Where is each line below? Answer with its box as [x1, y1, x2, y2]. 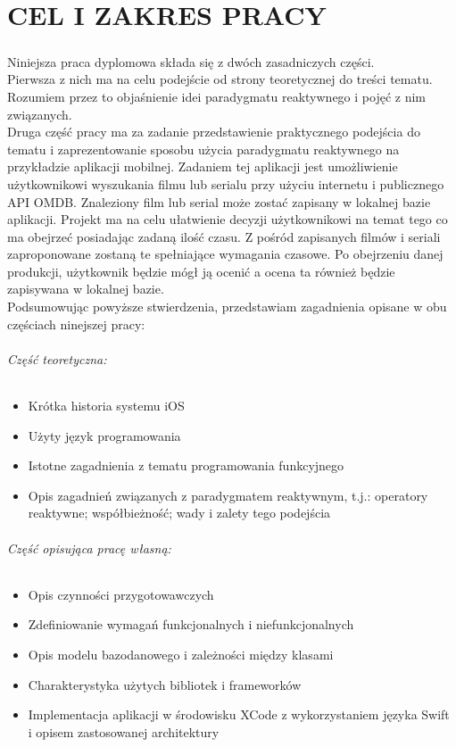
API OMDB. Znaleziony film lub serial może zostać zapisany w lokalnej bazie [7, 192, 431, 211]
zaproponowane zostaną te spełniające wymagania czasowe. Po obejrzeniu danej [7, 245, 444, 263]
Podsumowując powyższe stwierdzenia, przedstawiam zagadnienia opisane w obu [7, 297, 447, 316]
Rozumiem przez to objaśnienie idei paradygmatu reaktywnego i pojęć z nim [7, 87, 426, 105]
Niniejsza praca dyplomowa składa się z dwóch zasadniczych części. [7, 52, 375, 71]
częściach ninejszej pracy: [7, 314, 145, 333]
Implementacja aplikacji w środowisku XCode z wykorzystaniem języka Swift [28, 705, 450, 724]
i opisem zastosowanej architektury [28, 722, 220, 741]
